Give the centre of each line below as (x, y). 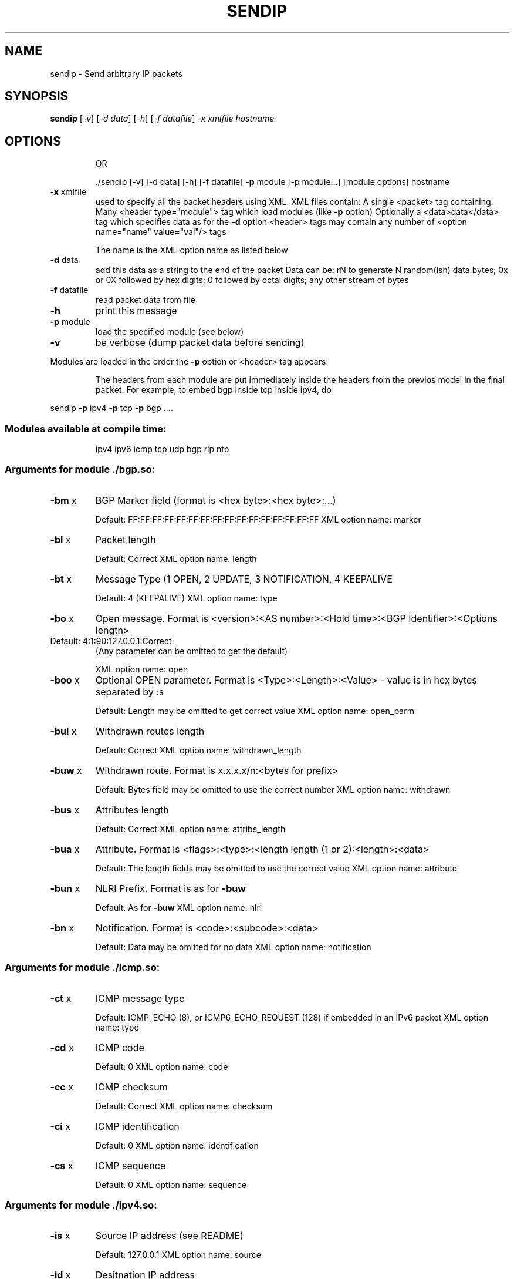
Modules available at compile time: (86, 428)
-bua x (65, 849)
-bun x (65, 888)
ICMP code (120, 1047)
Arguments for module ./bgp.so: (80, 469)
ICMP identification (137, 1126)
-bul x (63, 731)
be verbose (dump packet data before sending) (200, 343)
